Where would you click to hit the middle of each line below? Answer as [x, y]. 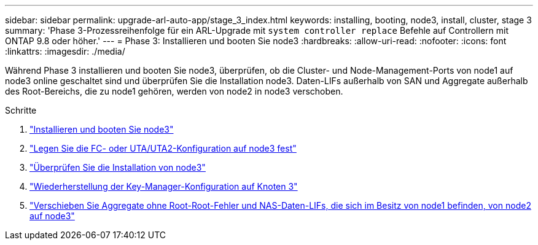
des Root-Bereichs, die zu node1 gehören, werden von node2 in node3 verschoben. [174, 91]
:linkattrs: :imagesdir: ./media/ [65, 51]
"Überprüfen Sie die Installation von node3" [118, 167]
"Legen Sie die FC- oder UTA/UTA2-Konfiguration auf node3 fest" [163, 148]
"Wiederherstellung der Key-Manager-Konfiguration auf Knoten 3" [164, 186]
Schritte [21, 110]
